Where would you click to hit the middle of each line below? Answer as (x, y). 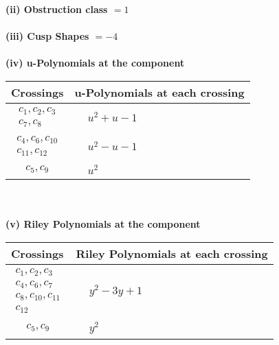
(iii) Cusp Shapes (47, 36)
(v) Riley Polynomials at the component (103, 224)
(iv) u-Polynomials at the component (95, 63)
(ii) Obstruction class (57, 9)
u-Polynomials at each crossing (159, 92)
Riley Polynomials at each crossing (172, 253)
